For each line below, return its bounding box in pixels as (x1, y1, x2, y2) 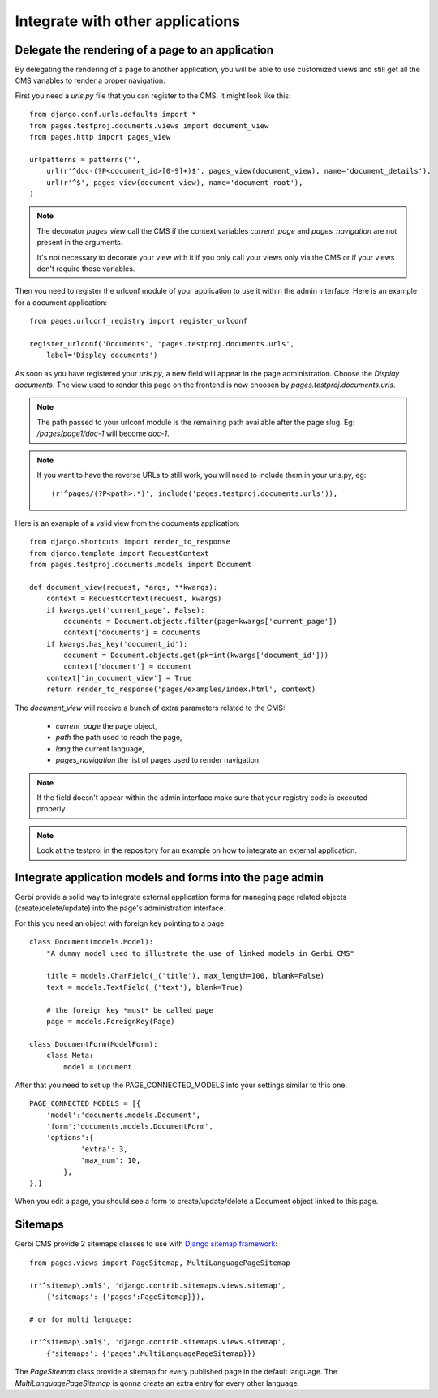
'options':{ (45, 1133, 94, 1142)
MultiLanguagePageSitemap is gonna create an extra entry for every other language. (15, 1378, 300, 1387)
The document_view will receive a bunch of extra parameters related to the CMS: (15, 703, 286, 712)
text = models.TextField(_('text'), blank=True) (45, 983, 243, 992)
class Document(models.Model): (29, 937, 154, 947)
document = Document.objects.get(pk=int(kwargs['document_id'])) (63, 651, 329, 660)
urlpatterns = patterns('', (29, 155, 141, 164)
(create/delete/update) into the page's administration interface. (15, 903, 226, 913)
